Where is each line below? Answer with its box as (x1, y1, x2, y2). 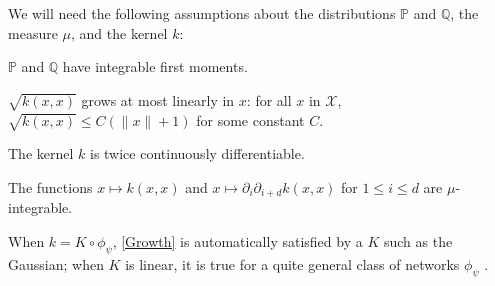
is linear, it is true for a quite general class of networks (125, 253, 460, 274)
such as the (383, 230, 453, 251)
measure (8, 22, 58, 43)
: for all (246, 89, 292, 110)
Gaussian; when (8, 253, 104, 274)
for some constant (196, 109, 305, 130)
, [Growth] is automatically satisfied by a (112, 230, 363, 251)
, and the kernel (71, 22, 168, 43)
